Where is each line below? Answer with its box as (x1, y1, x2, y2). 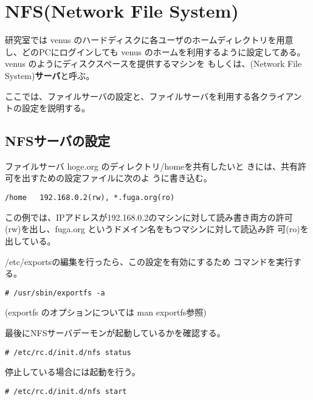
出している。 (5, 234, 56, 247)
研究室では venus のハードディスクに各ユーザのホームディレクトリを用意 (5, 33, 294, 46)
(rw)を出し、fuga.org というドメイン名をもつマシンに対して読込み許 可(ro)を (5, 222, 309, 235)
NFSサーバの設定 (5, 131, 111, 150)
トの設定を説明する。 (5, 102, 90, 114)
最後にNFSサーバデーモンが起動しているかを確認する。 (5, 326, 225, 339)
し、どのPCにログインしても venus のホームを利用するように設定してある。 (5, 45, 306, 58)
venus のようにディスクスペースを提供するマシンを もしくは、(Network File (5, 57, 302, 70)
